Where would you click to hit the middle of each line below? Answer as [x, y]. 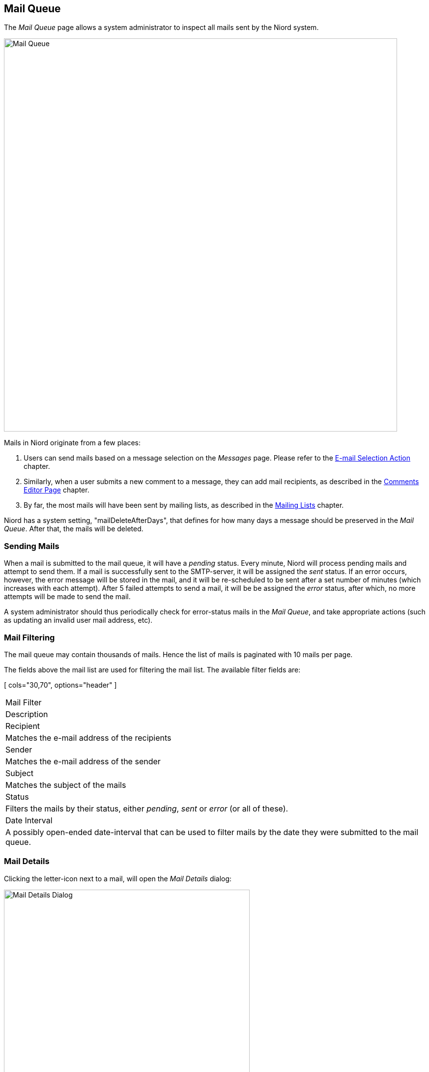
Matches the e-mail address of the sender [83, 761]
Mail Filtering [29, 637]
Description [27, 714]
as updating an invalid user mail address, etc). [78, 620]
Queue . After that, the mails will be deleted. [74, 529]
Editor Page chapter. [57, 490]
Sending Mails [32, 546]
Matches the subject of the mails [66, 785]
